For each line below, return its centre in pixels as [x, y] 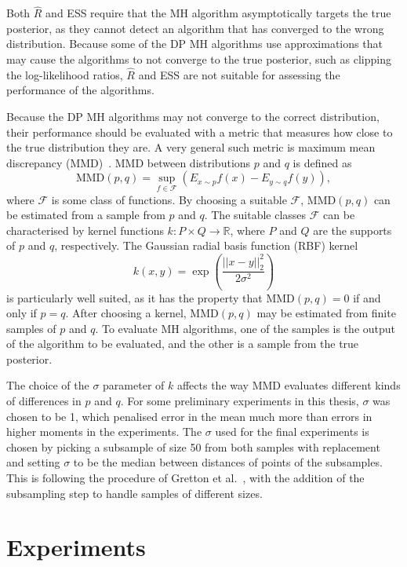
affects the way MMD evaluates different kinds [289, 385]
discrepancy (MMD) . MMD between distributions [129, 162]
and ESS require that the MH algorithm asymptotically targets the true [218, 13]
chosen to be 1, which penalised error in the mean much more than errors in [189, 416]
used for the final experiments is [292, 432]
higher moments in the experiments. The [104, 432]
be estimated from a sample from [86, 215]
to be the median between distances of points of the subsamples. [228, 462]
